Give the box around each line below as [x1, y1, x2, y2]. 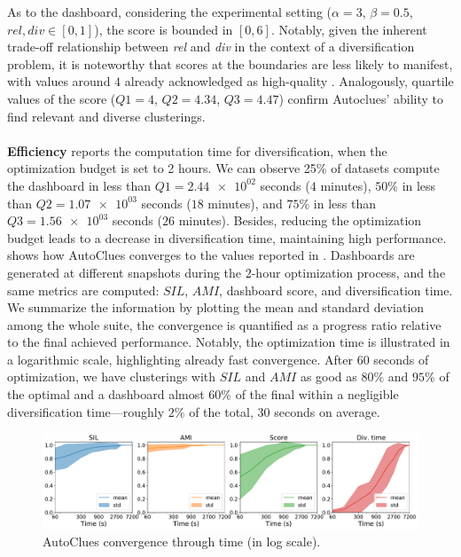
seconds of [373, 349, 429, 368]
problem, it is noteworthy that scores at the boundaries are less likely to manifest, [7, 54, 453, 73]
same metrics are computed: [7, 280, 160, 299]
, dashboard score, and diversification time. [219, 280, 453, 299]
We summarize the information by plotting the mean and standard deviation [7, 298, 425, 317]
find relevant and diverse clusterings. [7, 106, 206, 125]
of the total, [189, 402, 254, 420]
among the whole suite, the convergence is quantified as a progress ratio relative [7, 315, 441, 333]
